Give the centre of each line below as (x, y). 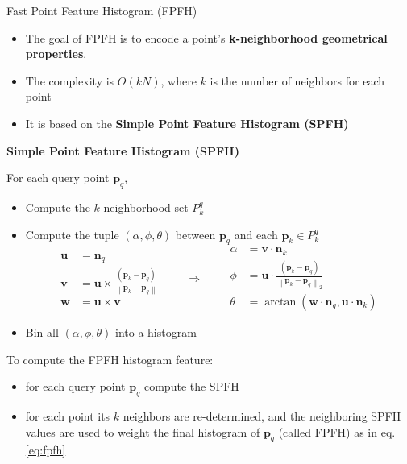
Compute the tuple (72, 234)
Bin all (42, 331)
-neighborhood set (144, 207)
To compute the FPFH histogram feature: (110, 359)
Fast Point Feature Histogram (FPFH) (102, 10)
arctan (280, 302)
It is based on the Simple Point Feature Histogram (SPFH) (187, 123)
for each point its (68, 415)
